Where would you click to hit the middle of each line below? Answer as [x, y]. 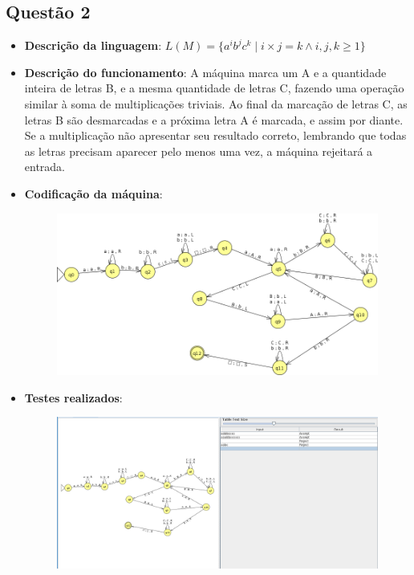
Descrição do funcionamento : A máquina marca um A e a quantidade [205, 72]
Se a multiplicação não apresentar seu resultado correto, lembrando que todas [215, 135]
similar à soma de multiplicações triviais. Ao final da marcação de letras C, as [216, 103]
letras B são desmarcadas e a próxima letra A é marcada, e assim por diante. [214, 119]
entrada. [45, 167]
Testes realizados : [73, 397]
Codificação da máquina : [93, 193]
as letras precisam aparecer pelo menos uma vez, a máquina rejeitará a [199, 151]
